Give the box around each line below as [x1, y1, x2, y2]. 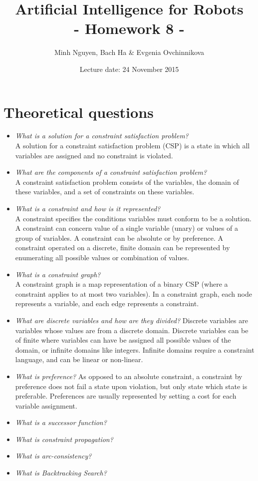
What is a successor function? [15, 417, 107, 428]
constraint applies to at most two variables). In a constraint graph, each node [15, 288, 252, 299]
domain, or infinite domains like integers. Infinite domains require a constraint [15, 344, 255, 355]
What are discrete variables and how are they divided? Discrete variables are [15, 315, 248, 325]
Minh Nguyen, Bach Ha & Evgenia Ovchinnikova [54, 47, 205, 57]
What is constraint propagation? [15, 434, 113, 444]
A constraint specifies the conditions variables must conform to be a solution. [15, 213, 252, 223]
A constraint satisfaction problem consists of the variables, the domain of [15, 176, 239, 187]
